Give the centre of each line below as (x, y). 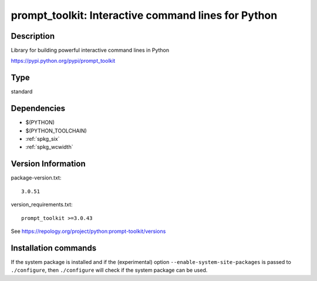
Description (33, 36)
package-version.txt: (36, 178)
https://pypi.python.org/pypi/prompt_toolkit (63, 61)
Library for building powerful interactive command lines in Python (90, 50)
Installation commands (54, 248)
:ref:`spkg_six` (43, 139)
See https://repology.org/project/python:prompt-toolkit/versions (88, 231)
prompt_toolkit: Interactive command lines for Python (144, 15)
